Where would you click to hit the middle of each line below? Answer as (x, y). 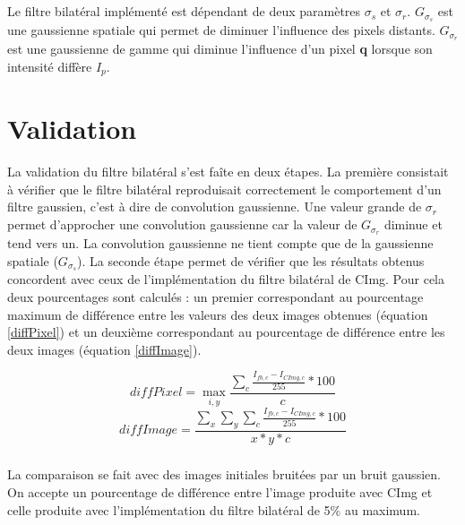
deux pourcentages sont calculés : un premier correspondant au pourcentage (215, 296)
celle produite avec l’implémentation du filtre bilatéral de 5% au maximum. (214, 509)
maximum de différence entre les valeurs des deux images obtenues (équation (218, 314)
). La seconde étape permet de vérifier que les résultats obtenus (251, 260)
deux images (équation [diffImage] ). (104, 349)
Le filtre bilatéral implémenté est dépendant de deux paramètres (184, 11)
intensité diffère (50, 66)
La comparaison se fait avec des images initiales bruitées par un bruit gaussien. (224, 474)
